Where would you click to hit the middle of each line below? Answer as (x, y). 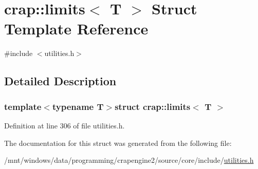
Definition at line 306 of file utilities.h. (64, 125)
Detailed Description (60, 81)
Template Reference (76, 29)
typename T (78, 106)
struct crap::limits (153, 106)
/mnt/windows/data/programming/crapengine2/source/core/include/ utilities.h (129, 160)
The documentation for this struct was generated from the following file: (118, 143)
